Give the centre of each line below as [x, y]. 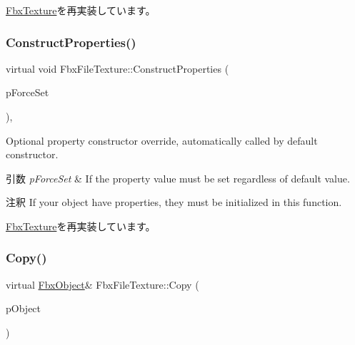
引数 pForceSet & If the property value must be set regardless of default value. [178, 178]
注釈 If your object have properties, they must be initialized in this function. [174, 202]
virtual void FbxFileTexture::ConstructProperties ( [117, 68]
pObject [24, 308]
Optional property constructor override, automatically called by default [162, 140]
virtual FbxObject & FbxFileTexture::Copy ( [102, 284]
